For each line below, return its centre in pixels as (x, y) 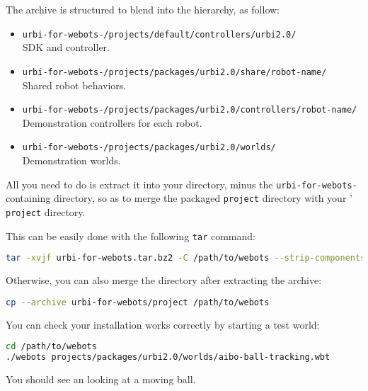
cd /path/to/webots (51, 347)
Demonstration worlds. (71, 160)
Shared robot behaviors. (74, 85)
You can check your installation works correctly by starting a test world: (163, 324)
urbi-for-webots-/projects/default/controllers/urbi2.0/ (159, 34)
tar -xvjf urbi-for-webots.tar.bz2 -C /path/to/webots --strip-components (186, 258)
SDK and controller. (66, 47)
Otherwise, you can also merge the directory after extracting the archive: (164, 280)
